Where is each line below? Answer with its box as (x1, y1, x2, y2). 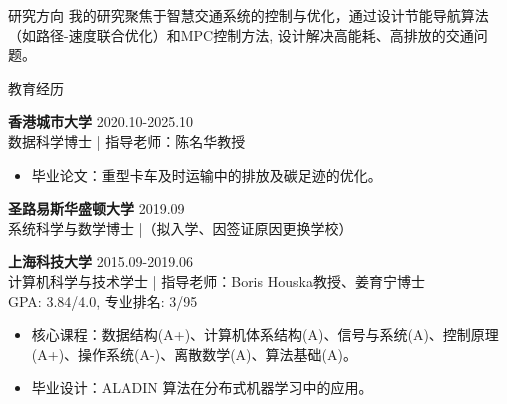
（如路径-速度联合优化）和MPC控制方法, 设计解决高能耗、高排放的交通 (8, 24, 474, 45)
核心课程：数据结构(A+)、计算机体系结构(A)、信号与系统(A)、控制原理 (31, 324, 499, 345)
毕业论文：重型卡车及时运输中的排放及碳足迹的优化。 (31, 164, 382, 185)
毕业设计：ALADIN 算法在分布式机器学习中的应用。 (31, 377, 373, 398)
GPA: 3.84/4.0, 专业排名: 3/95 (8, 290, 198, 311)
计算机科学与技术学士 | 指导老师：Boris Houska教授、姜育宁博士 (8, 270, 425, 291)
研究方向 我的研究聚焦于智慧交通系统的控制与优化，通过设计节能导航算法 (8, 5, 489, 25)
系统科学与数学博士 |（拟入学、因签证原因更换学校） (8, 217, 353, 238)
